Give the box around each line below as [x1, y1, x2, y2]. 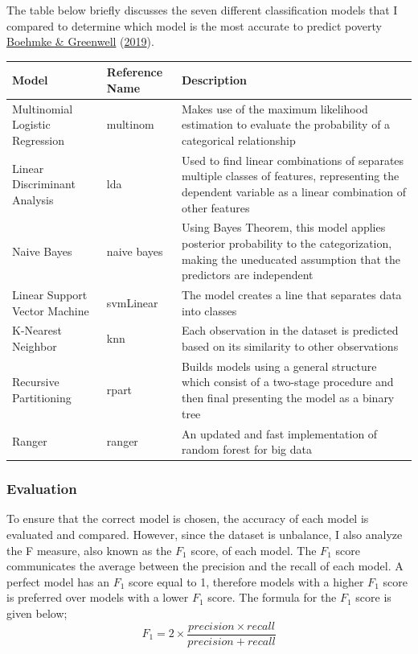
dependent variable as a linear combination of [181, 183, 406, 199]
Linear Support [12, 286, 88, 302]
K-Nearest [12, 322, 62, 339]
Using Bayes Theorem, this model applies [181, 219, 386, 236]
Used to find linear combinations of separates [181, 151, 404, 168]
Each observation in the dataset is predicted [181, 322, 399, 339]
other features [181, 199, 250, 216]
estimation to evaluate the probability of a [181, 116, 391, 133]
